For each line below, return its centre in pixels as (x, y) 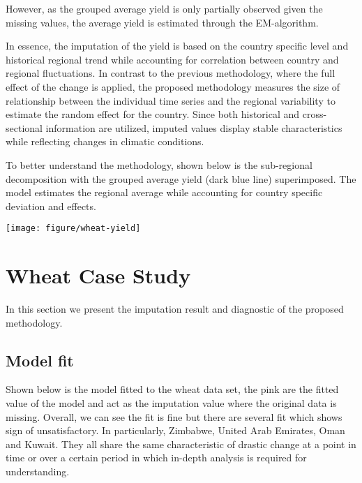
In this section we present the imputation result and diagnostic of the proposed (175, 309)
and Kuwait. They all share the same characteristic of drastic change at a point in (181, 444)
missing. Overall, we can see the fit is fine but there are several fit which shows (174, 416)
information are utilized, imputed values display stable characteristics (194, 127)
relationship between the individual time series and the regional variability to (171, 100)
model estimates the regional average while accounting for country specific (164, 192)
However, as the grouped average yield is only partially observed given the (164, 8)
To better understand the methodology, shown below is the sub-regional (159, 164)
